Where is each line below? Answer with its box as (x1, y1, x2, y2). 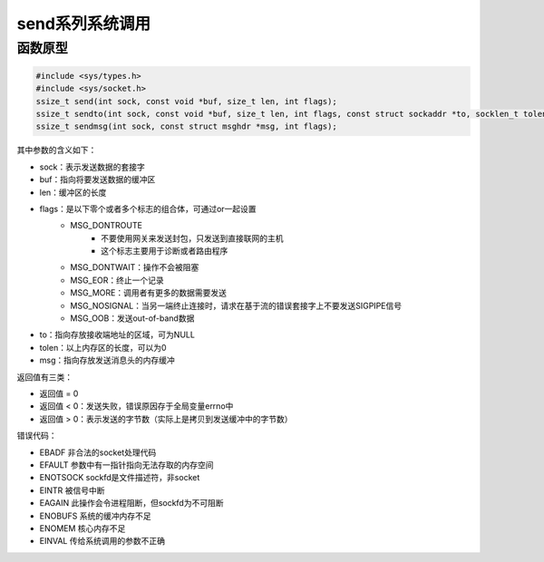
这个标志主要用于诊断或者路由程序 (101, 246, 228, 257)
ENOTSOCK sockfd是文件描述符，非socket (39, 472, 200, 483)
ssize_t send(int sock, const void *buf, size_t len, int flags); (35, 96, 337, 106)
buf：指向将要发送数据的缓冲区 (39, 174, 156, 185)
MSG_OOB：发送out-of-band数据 (70, 313, 195, 324)
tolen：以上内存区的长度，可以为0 (39, 342, 167, 353)
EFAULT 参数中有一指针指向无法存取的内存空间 (39, 459, 214, 470)
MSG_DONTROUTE (70, 220, 142, 231)
